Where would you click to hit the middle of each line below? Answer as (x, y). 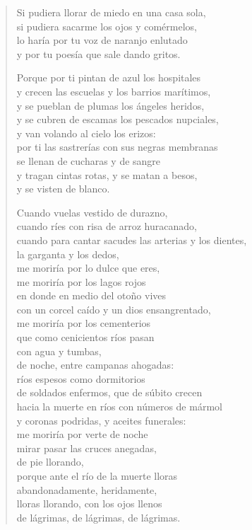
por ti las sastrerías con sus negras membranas (117, 147)
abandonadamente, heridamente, (87, 489)
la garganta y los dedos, (68, 254)
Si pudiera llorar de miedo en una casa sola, (111, 12)
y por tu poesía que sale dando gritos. (98, 53)
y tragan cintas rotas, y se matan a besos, (107, 174)
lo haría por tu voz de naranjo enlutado (102, 40)
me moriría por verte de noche (82, 434)
